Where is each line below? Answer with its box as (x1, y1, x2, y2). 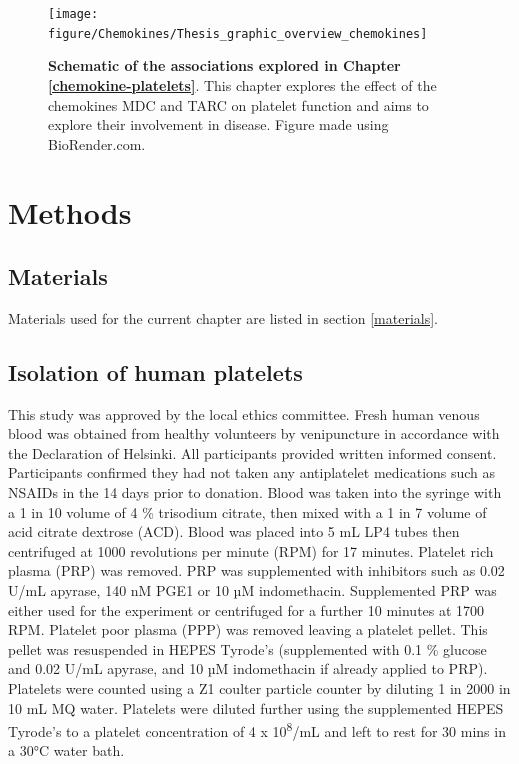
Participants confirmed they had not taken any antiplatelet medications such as (8, 462, 496, 483)
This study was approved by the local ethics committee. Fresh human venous (8, 403, 480, 424)
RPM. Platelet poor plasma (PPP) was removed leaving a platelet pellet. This (8, 619, 488, 640)
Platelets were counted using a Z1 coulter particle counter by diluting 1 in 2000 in (8, 677, 511, 698)
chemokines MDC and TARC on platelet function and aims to (48, 94, 429, 115)
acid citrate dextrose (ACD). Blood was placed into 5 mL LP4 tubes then (8, 521, 460, 542)
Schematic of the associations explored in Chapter (48, 55, 401, 76)
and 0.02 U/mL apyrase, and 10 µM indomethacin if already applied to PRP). (8, 658, 488, 679)
